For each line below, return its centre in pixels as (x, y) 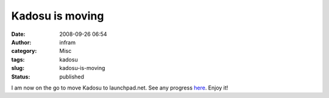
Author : (21, 42)
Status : (21, 77)
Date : (18, 34)
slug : (18, 68)
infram (68, 42)
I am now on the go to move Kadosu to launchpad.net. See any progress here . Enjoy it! (120, 88)
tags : (18, 59)
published (72, 77)
